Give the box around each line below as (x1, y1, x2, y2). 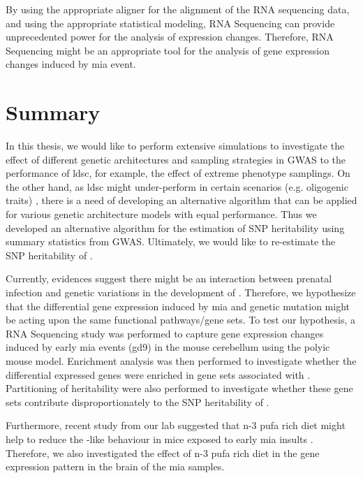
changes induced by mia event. (6, 57, 136, 71)
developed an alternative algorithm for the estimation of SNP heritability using (6, 220, 345, 235)
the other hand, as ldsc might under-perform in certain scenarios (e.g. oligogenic (6, 179, 348, 194)
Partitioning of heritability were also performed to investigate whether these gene (6, 381, 353, 396)
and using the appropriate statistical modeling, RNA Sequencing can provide (6, 15, 335, 30)
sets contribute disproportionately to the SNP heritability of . (6, 394, 269, 409)
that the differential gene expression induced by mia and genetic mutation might (6, 298, 350, 313)
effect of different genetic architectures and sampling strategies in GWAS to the (6, 152, 346, 166)
